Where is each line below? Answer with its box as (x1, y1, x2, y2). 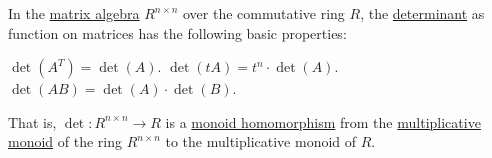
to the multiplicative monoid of (165, 131, 357, 152)
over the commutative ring (183, 3, 345, 23)
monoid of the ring (8, 131, 123, 152)
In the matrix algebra (8, 3, 140, 23)
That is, (8, 111, 57, 132)
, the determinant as (360, 3, 485, 23)
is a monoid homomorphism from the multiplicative (165, 111, 481, 132)
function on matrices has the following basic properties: (8, 22, 347, 43)
